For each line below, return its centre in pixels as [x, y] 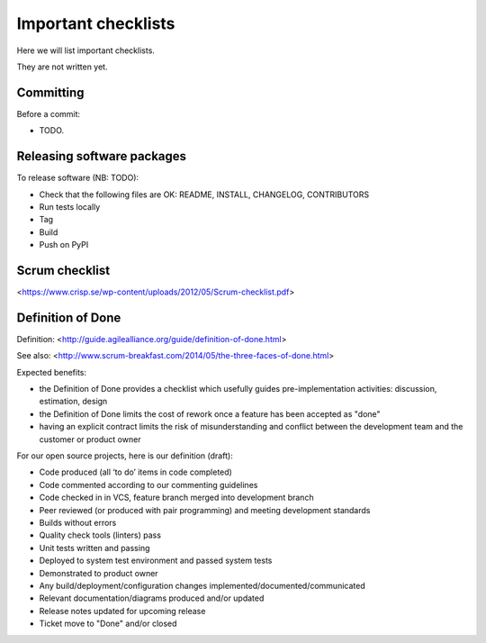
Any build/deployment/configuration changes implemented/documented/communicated [202, 585]
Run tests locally [70, 206]
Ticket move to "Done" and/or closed [108, 624]
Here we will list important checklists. [85, 50]
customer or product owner [90, 439]
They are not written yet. [62, 67]
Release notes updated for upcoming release [122, 611]
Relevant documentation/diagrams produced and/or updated [152, 598]
